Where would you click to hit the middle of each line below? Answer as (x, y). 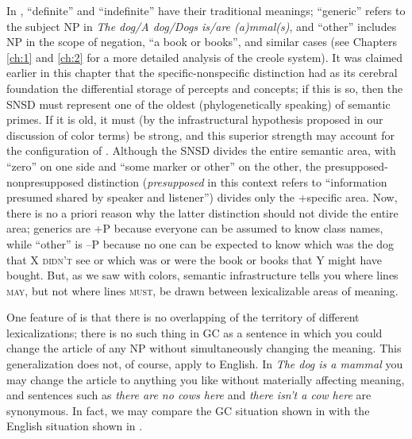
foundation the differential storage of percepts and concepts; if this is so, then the (205, 88)
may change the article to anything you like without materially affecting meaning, (206, 379)
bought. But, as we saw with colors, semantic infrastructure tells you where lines (202, 275)
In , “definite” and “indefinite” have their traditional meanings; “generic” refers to (206, 10)
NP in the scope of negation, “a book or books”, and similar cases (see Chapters (202, 42)
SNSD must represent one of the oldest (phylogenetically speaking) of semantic (198, 104)
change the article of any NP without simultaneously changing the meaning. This (204, 348)
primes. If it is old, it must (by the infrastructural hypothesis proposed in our (195, 119)
